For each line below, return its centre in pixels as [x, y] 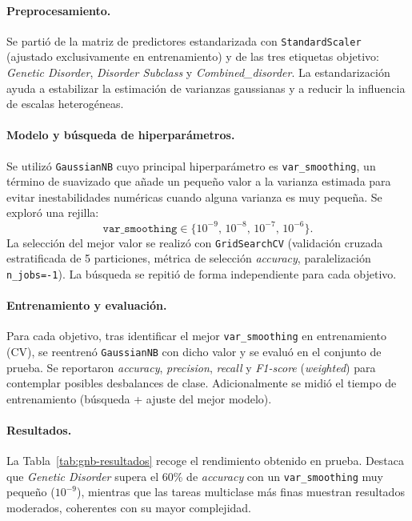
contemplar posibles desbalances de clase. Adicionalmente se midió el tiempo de [202, 383]
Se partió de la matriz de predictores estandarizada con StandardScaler [184, 40]
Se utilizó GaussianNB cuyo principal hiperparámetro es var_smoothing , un [191, 165]
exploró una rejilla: [53, 212]
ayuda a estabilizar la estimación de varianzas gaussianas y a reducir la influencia [206, 88]
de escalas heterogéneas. [65, 104]
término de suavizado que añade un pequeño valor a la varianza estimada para [199, 181]
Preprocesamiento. [59, 10]
